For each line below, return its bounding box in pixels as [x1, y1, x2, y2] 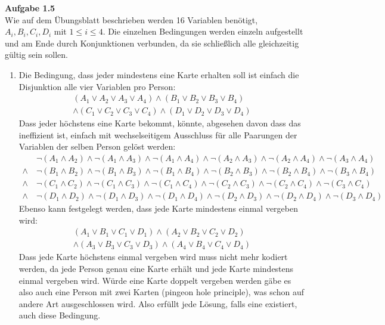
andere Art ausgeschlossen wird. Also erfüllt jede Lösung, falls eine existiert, [18, 297, 297, 309]
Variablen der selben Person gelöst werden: [18, 140, 176, 153]
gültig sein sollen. [5, 48, 68, 61]
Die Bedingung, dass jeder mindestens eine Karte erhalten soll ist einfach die [18, 68, 299, 81]
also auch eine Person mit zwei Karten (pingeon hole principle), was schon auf [18, 286, 304, 298]
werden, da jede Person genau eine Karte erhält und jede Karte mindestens [18, 262, 294, 274]
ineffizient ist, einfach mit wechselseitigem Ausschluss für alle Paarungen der [18, 128, 297, 141]
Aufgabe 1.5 [5, 2, 55, 14]
